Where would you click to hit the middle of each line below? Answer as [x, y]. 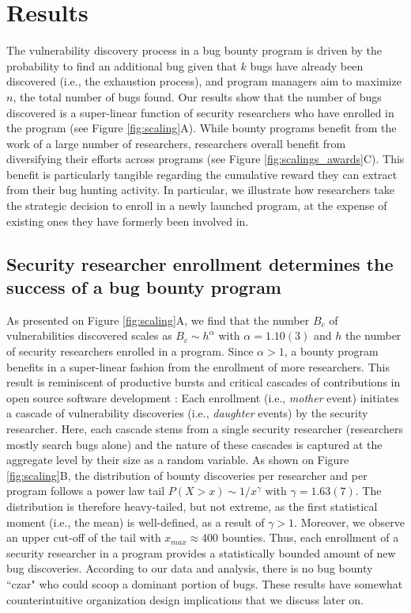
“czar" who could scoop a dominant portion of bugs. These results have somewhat [205, 583]
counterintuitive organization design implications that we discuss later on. [185, 599]
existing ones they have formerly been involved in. [128, 221]
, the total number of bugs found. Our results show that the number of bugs [197, 96]
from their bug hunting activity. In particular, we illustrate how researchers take [200, 190]
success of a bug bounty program [144, 287]
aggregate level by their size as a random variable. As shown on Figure [178, 460]
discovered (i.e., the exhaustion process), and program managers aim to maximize [204, 81]
